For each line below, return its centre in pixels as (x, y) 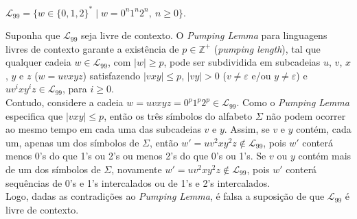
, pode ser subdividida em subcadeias (242, 62)
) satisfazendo (112, 75)
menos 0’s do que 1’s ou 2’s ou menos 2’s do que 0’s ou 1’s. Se (136, 156)
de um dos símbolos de (53, 169)
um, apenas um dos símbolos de (72, 142)
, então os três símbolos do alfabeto (178, 115)
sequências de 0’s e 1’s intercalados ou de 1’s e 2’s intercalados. (138, 182)
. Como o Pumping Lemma (293, 102)
